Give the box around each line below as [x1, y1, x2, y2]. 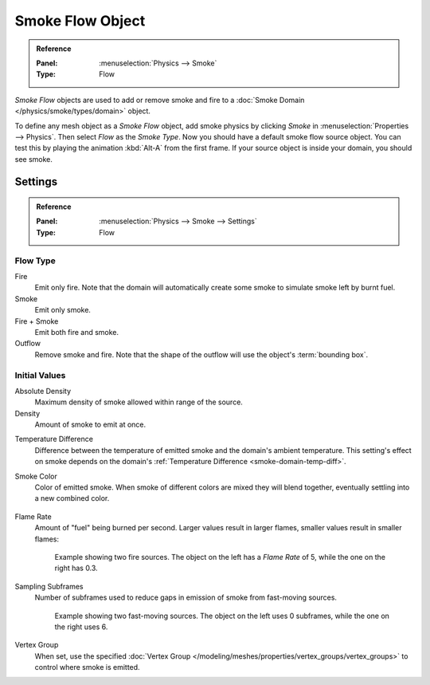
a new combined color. [34, 494, 110, 503]
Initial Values [14, 369, 66, 380]
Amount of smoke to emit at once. [34, 419, 147, 430]
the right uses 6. [54, 622, 108, 632]
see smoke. [14, 154, 53, 163]
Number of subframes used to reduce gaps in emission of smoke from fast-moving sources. [34, 592, 338, 602]
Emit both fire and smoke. [34, 327, 119, 337]
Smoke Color [14, 471, 57, 481]
